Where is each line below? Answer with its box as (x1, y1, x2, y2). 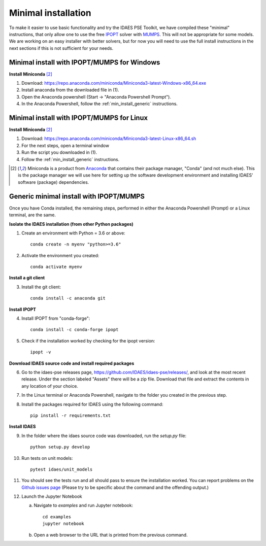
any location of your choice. (21, 383, 78, 389)
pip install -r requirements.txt (30, 412, 111, 418)
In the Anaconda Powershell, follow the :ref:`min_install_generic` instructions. (21, 101, 178, 107)
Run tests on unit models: (21, 455, 73, 461)
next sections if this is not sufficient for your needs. (9, 45, 113, 51)
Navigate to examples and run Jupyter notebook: (33, 503, 133, 509)
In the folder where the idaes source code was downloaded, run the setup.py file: (21, 433, 187, 439)
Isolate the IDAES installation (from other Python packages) (9, 221, 134, 227)
